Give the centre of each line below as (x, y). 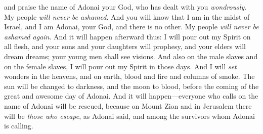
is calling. (19, 126)
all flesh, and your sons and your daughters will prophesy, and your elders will (125, 46)
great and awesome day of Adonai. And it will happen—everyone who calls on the (131, 96)
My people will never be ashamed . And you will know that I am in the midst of (127, 16)
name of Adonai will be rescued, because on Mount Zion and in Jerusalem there (128, 105)
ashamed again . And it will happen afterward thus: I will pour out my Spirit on (127, 36)
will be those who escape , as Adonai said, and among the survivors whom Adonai (129, 116)
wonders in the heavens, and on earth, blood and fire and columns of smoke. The (129, 76)
